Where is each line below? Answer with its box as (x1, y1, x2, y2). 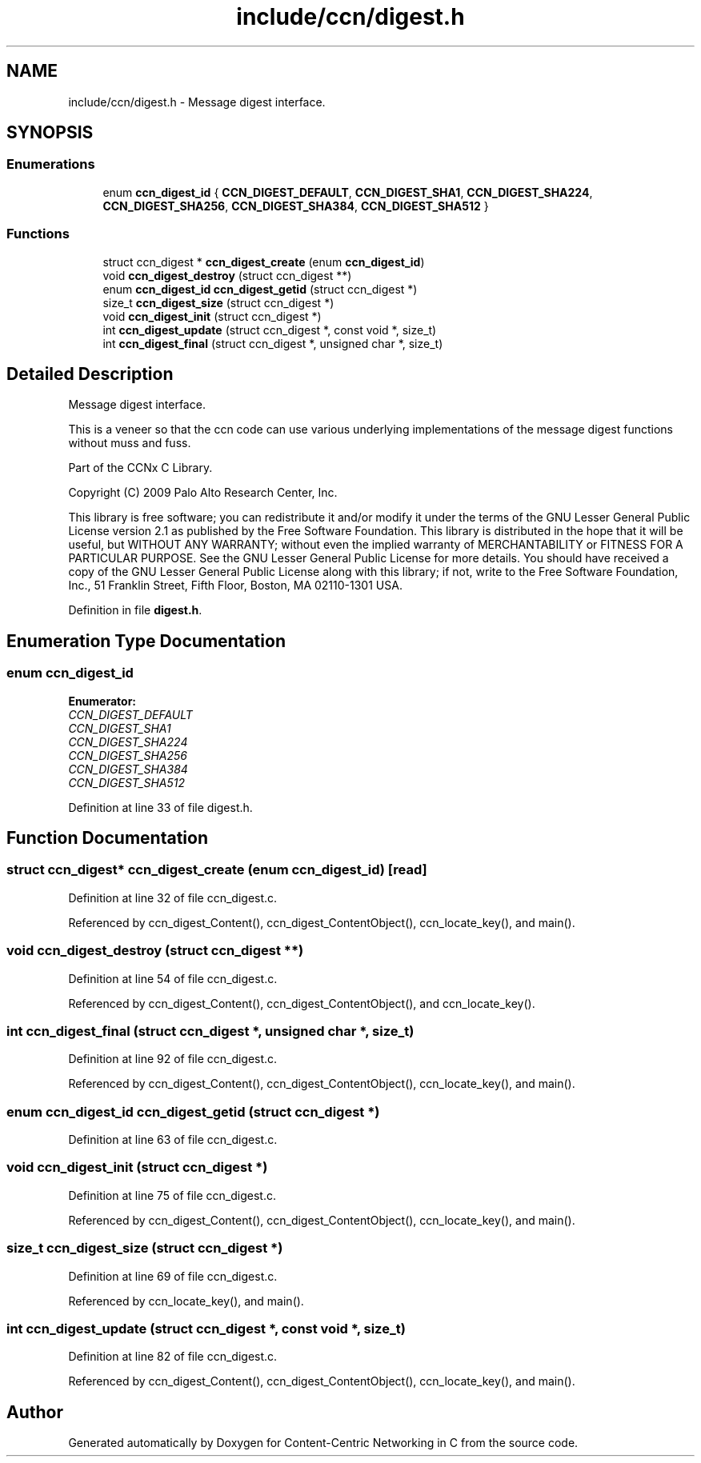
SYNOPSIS (6, 122, 94, 143)
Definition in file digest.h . (68, 603, 202, 618)
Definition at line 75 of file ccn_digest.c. (68, 1188, 276, 1202)
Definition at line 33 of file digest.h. (68, 800, 253, 814)
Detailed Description (6, 363, 174, 384)
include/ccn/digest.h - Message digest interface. (68, 94, 326, 109)
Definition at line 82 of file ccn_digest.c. (68, 1349, 278, 1364)
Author (6, 1401, 63, 1422)
